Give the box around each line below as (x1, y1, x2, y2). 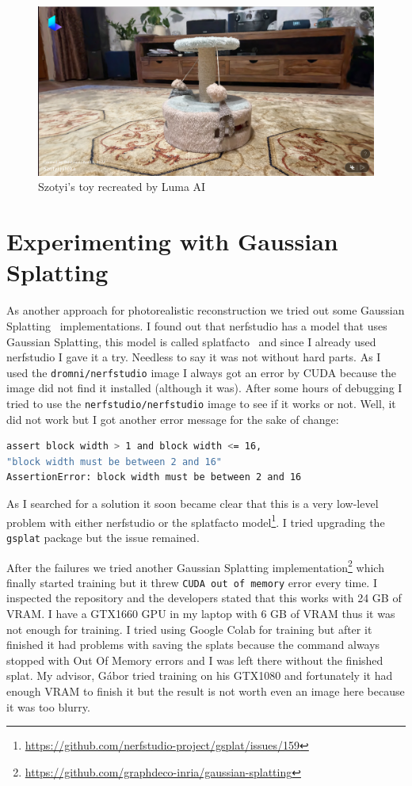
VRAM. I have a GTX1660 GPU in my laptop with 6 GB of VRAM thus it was (6, 605, 395, 622)
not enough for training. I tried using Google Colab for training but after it (6, 620, 372, 637)
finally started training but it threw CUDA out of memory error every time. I (6, 574, 377, 590)
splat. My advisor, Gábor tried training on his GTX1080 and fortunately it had (6, 667, 393, 684)
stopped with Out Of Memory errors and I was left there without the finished (6, 651, 383, 668)
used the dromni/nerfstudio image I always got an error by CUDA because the (6, 364, 397, 380)
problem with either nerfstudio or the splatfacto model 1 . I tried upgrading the (6, 511, 385, 530)
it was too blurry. (6, 698, 90, 715)
